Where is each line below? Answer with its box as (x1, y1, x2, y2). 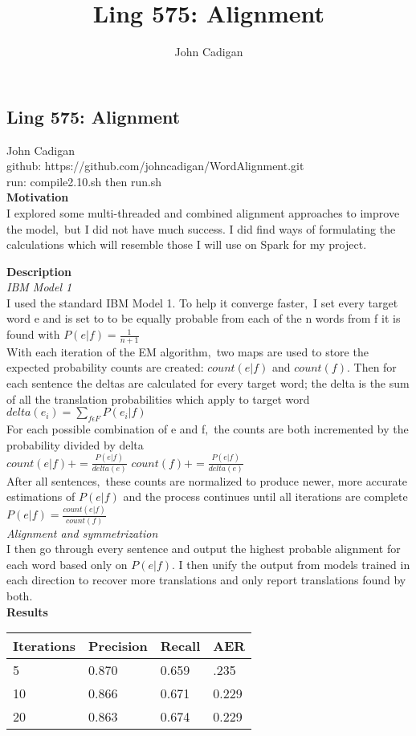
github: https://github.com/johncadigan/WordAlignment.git (6, 157, 304, 174)
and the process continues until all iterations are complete (123, 488, 408, 505)
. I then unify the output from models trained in (172, 555, 410, 572)
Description (6, 262, 72, 279)
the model (6, 220, 56, 237)
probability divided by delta (6, 436, 144, 453)
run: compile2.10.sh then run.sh (6, 173, 162, 189)
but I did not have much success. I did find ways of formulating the (63, 220, 396, 237)
